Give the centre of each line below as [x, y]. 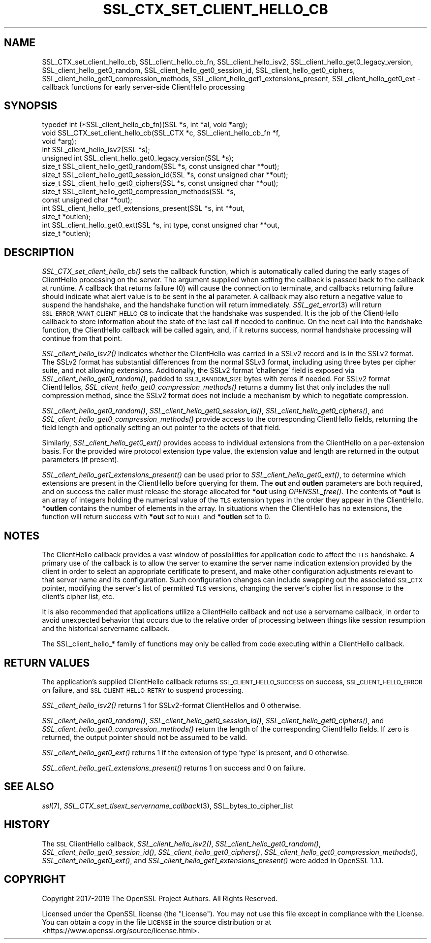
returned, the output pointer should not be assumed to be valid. [145, 737]
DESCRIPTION [39, 252]
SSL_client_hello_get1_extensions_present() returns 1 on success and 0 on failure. [174, 768]
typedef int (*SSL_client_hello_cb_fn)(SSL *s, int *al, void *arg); [145, 125]
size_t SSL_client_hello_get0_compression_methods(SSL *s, [139, 192]
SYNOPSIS [31, 106]
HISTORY [27, 825]
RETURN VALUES [47, 663]
